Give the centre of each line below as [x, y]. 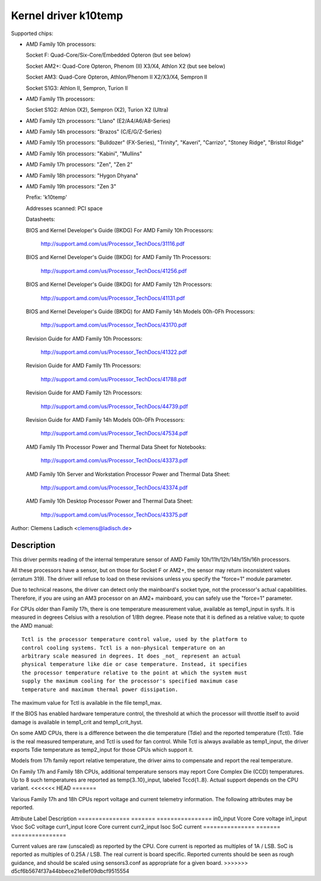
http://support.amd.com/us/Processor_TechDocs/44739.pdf [114, 406]
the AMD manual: [32, 625]
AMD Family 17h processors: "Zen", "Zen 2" [79, 164]
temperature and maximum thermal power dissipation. [100, 689]
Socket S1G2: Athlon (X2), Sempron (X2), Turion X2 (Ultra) [97, 110]
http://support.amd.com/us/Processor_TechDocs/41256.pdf [114, 270]
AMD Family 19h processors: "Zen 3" [71, 186]
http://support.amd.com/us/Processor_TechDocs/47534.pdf [114, 433]
